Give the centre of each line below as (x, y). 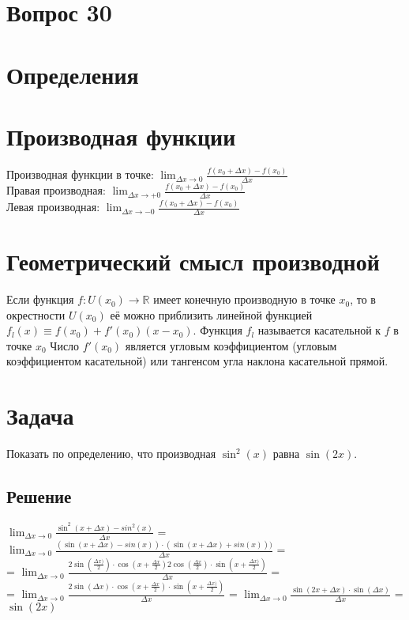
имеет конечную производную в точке (244, 299)
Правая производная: (56, 190)
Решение (39, 496)
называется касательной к (319, 330)
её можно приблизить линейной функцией (211, 314)
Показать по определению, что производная (111, 454)
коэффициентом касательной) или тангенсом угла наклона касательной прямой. (197, 361)
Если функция (40, 299)
